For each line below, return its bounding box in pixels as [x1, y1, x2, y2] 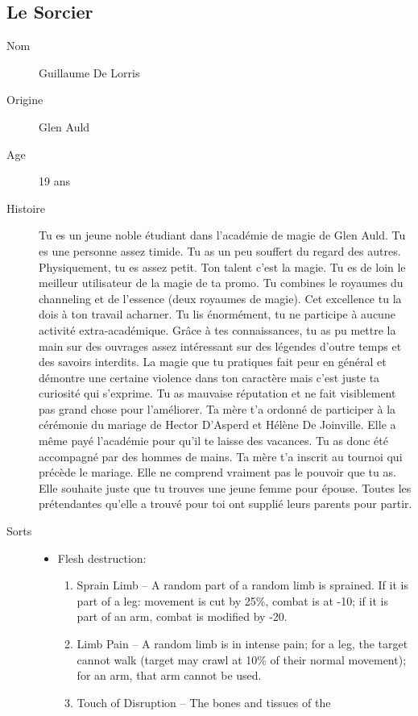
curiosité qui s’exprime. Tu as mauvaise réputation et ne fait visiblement [39, 385, 396, 402]
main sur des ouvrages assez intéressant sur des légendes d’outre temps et [39, 337, 402, 354]
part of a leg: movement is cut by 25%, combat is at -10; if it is [77, 592, 388, 609]
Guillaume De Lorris [39, 64, 140, 81]
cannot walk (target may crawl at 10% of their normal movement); [77, 651, 407, 668]
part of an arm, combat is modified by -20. [77, 608, 288, 625]
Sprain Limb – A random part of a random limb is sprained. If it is [77, 577, 408, 593]
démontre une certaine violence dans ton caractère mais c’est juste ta [39, 368, 380, 385]
